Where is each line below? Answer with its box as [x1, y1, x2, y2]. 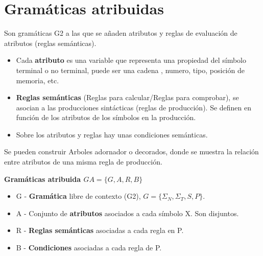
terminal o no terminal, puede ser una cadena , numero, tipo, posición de [16, 64, 245, 75]
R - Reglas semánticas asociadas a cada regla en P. [16, 225, 184, 236]
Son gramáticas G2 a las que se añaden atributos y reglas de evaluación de [4, 28, 237, 38]
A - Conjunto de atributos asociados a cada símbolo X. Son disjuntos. [16, 207, 239, 218]
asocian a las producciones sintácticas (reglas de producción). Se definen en [16, 102, 252, 112]
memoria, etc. [16, 75, 59, 85]
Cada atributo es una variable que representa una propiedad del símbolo [16, 55, 246, 65]
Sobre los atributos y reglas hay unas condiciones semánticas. [16, 129, 208, 139]
